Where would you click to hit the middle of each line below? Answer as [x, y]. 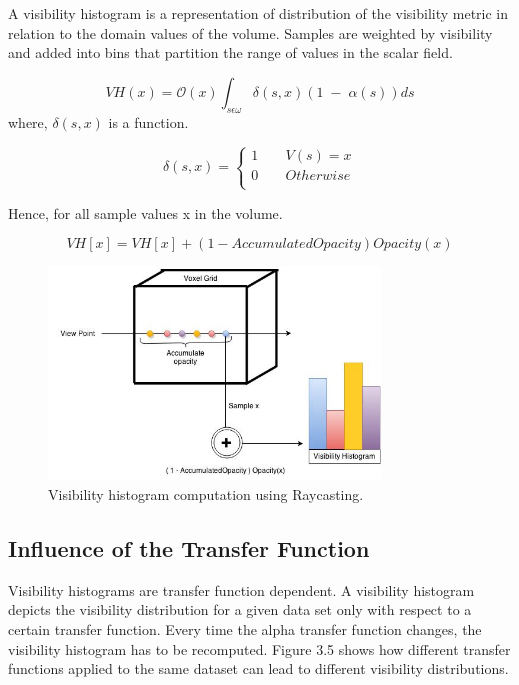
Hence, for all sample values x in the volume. [145, 212]
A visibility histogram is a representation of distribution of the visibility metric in [258, 13]
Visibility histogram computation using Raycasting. [206, 494]
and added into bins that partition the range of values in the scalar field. [230, 52]
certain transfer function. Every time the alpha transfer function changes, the [245, 629]
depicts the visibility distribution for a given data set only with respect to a [240, 609]
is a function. [148, 121]
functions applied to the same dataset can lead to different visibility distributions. [258, 668]
